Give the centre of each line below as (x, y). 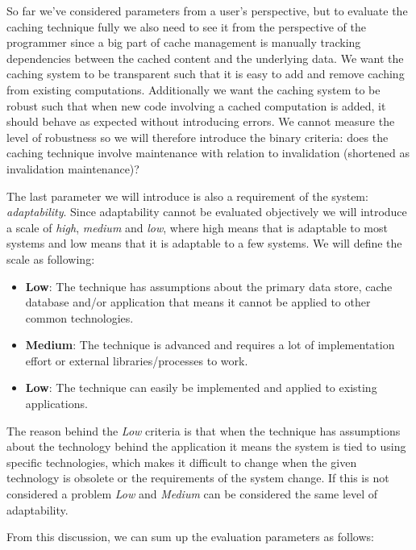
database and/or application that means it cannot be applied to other (198, 302)
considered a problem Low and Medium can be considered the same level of (192, 494)
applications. (56, 404)
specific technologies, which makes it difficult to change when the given (182, 462)
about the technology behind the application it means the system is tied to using (206, 446)
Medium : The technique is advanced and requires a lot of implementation (210, 345)
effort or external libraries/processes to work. (137, 360)
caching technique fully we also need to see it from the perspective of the (186, 26)
